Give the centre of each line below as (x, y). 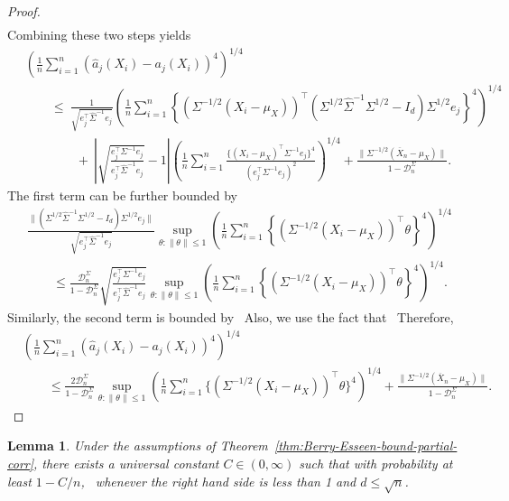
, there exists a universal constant (126, 464)
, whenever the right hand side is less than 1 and (218, 481)
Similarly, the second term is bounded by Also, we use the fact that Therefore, (231, 316)
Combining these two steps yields (99, 35)
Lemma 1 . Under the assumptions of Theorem (138, 445)
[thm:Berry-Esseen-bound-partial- (366, 445)
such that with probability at (376, 464)
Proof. (24, 11)
